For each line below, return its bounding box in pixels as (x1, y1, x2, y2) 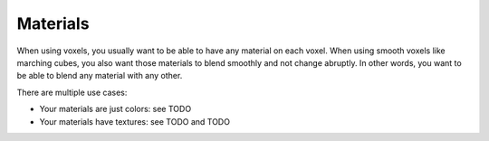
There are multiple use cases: (16, 87, 128, 98)
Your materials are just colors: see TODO (39, 104, 192, 115)
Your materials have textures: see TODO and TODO (39, 116, 231, 127)
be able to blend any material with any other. (16, 70, 183, 81)
